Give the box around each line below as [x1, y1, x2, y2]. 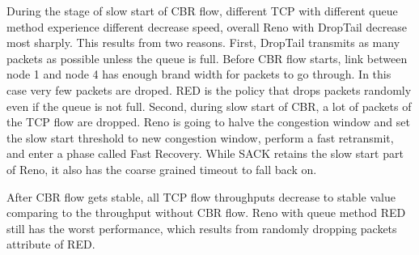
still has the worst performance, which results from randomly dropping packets [6, 219, 397, 236]
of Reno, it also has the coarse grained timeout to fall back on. [6, 160, 317, 177]
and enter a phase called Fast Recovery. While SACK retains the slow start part [6, 145, 404, 162]
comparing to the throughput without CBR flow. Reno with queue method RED [6, 204, 406, 221]
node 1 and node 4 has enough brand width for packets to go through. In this [6, 66, 391, 83]
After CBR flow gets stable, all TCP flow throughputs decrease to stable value [6, 188, 396, 205]
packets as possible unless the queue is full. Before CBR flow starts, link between [6, 49, 408, 66]
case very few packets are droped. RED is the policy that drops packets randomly [6, 81, 412, 98]
